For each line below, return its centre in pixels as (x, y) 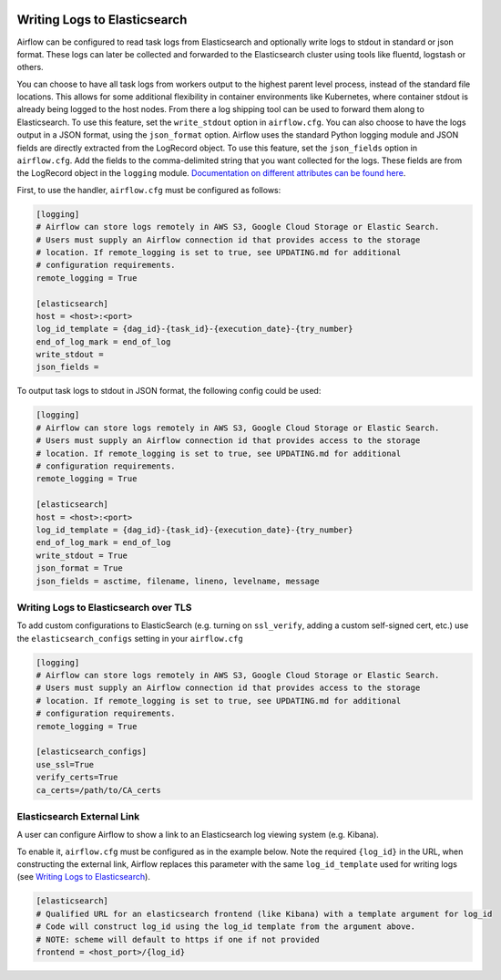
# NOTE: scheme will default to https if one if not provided (178, 939)
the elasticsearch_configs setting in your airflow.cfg (130, 638)
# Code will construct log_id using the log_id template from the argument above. (226, 927)
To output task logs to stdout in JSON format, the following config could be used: (169, 391)
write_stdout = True (82, 555)
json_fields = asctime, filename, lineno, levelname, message (178, 581)
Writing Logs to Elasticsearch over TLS (104, 607)
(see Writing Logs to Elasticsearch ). (83, 877)
